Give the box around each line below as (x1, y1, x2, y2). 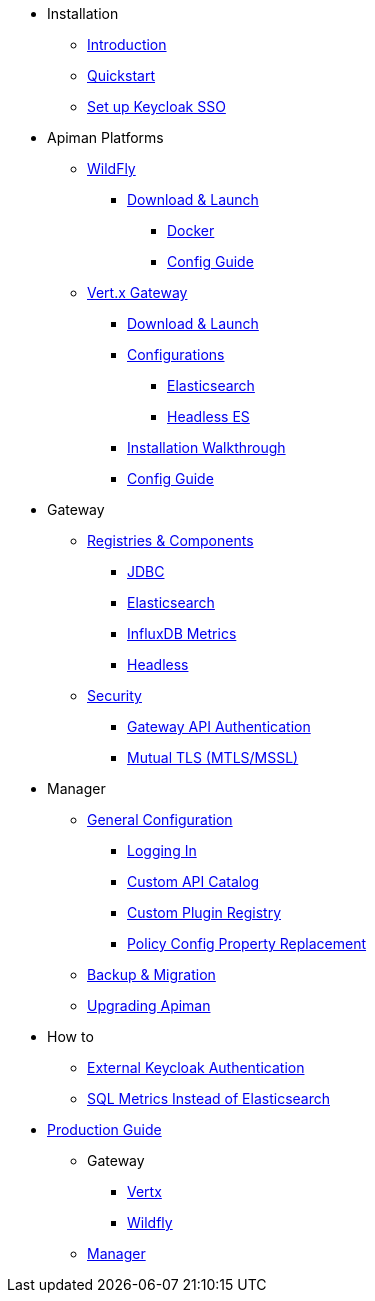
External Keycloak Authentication (87, 1059, 305, 1076)
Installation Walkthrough (127, 439, 286, 456)
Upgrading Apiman (87, 997, 211, 1014)
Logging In (127, 842, 197, 859)
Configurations (127, 346, 225, 363)
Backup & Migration (87, 966, 216, 983)
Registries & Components (87, 532, 254, 549)
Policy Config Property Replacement (127, 935, 367, 952)
